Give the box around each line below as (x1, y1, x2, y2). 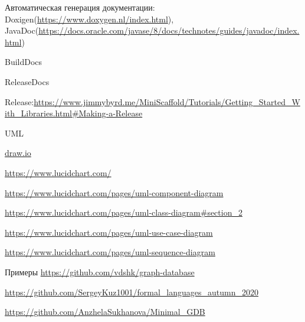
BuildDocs (5, 56, 42, 68)
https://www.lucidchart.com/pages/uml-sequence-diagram (5, 246, 215, 258)
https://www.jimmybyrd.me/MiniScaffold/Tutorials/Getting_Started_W (34, 95, 300, 108)
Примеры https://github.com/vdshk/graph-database (5, 265, 195, 278)
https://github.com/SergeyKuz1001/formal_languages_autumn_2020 (5, 285, 259, 298)
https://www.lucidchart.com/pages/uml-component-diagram (5, 186, 224, 199)
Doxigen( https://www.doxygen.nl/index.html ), (5, 12, 174, 25)
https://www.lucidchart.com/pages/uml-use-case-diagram (5, 226, 213, 238)
